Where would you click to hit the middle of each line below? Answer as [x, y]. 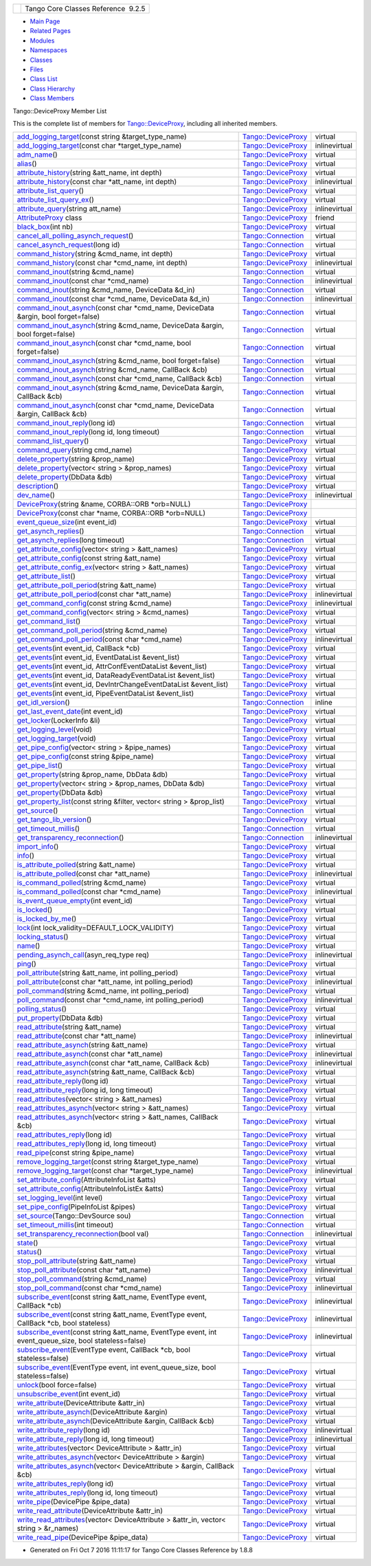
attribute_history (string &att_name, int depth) [89, 173]
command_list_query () [53, 441]
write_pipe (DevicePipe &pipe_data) [74, 1502]
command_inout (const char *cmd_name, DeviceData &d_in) [113, 299]
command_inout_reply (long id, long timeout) [88, 432]
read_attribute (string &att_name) [69, 1027]
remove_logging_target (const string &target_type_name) [108, 1162]
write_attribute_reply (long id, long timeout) [86, 1439]
